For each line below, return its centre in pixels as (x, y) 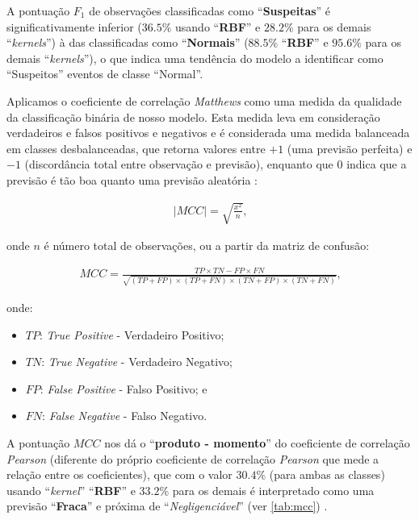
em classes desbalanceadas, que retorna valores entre (136, 148)
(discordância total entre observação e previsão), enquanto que (179, 164)
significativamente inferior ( (74, 26)
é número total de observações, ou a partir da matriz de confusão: (207, 245)
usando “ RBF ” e (218, 26)
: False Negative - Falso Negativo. (125, 416)
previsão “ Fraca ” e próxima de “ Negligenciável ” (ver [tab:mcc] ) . (167, 506)
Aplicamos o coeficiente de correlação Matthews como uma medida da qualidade (204, 100)
